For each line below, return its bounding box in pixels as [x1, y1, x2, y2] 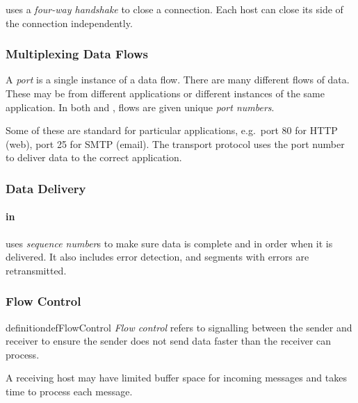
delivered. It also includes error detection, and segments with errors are [6, 249, 309, 264]
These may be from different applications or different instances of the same [6, 86, 325, 100]
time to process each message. [6, 384, 133, 398]
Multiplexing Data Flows [6, 45, 148, 63]
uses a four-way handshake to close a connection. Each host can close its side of [6, 2, 343, 16]
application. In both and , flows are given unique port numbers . [6, 99, 275, 114]
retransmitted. [6, 263, 67, 277]
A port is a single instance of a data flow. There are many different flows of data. [6, 72, 350, 87]
